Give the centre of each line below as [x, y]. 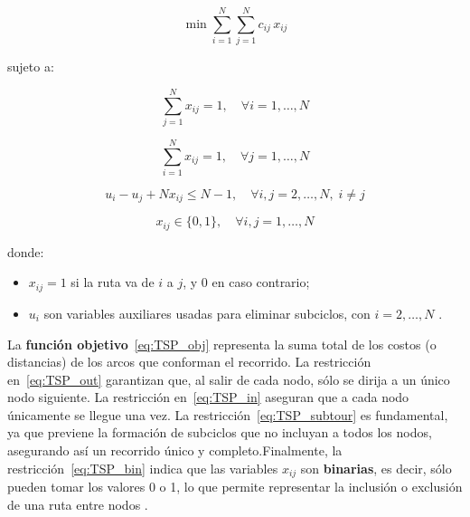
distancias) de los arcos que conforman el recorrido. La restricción [189, 362]
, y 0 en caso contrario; [246, 282]
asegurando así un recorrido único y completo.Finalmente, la [175, 450]
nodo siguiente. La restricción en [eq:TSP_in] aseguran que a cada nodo [208, 397]
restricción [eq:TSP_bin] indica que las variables [143, 468]
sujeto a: [31, 67]
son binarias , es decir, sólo [376, 468]
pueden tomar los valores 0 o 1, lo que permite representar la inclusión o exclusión [235, 487]
